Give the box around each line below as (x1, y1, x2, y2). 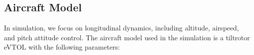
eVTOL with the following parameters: (4, 42, 120, 52)
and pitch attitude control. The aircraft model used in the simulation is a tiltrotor (4, 32, 250, 42)
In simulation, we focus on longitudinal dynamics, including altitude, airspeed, (4, 23, 239, 33)
